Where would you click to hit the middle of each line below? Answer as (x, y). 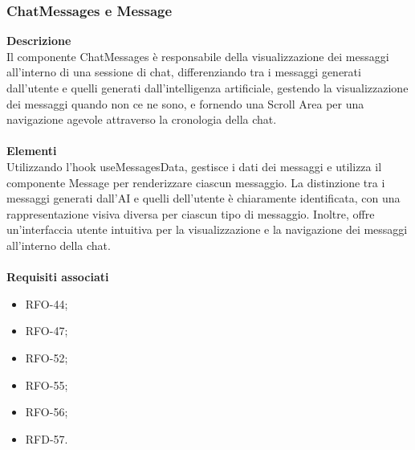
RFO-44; (47, 303)
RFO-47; (47, 331)
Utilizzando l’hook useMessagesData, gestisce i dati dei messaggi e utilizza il (194, 166)
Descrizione (39, 41)
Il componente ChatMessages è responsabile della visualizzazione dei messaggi (198, 56)
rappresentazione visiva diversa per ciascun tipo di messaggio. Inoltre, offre (191, 213)
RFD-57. (47, 438)
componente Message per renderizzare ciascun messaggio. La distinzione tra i (196, 182)
